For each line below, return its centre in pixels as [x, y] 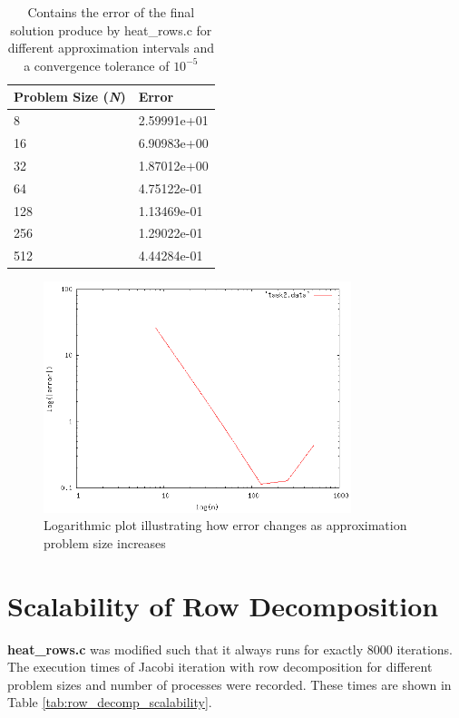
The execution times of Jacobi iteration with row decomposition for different [220, 667]
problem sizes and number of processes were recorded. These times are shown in [229, 684]
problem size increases [105, 542]
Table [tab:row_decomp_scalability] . [110, 702]
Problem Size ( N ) [70, 97]
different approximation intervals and [111, 48]
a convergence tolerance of [97, 65]
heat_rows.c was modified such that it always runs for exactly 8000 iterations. [230, 649]
